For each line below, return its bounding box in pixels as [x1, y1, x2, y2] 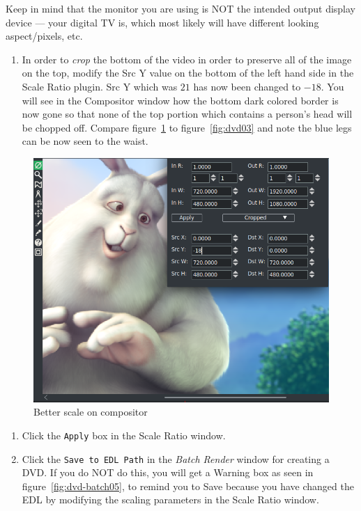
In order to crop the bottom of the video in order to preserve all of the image [22, 52, 352, 66]
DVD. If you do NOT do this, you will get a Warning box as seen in [22, 465, 314, 480]
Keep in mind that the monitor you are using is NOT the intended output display [6, 1, 356, 15]
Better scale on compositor [33, 404, 148, 419]
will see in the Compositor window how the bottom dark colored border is [22, 93, 339, 107]
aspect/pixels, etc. [6, 29, 83, 43]
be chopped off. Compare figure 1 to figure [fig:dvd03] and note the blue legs [22, 120, 352, 134]
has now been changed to [193, 79, 301, 93]
